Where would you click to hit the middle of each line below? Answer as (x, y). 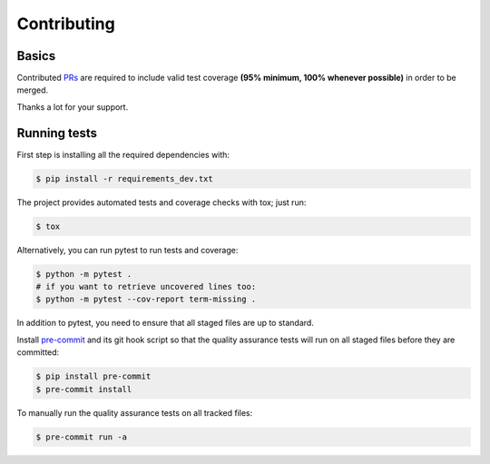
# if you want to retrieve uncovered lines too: (146, 287)
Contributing (66, 24)
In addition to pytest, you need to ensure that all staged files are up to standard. (166, 323)
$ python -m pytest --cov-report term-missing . (146, 299)
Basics (36, 56)
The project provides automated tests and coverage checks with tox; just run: (162, 202)
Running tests (57, 133)
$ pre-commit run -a (81, 437)
